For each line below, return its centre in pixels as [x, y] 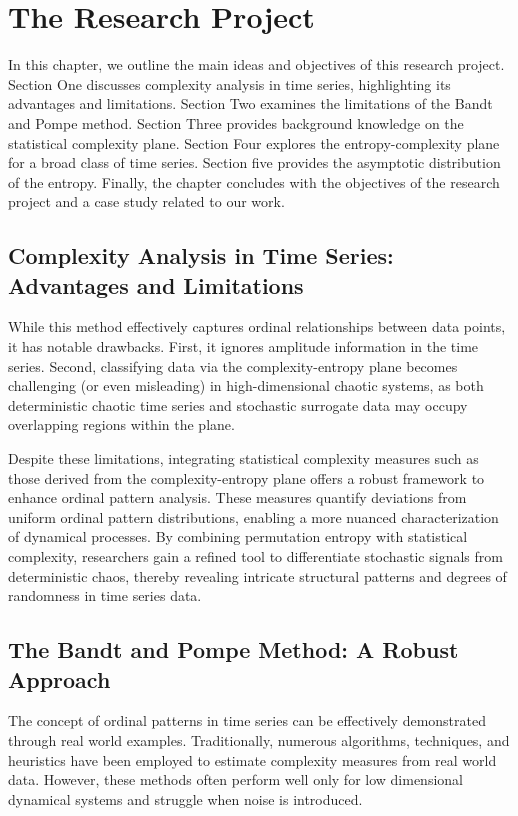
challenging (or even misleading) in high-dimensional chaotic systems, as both [246, 385]
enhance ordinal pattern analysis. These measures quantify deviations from [237, 497]
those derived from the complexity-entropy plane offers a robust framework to [246, 477]
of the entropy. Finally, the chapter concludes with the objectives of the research [254, 181]
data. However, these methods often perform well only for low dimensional [235, 779]
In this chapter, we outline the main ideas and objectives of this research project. [256, 64]
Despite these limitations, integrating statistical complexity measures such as [243, 458]
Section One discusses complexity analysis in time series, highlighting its [229, 83]
